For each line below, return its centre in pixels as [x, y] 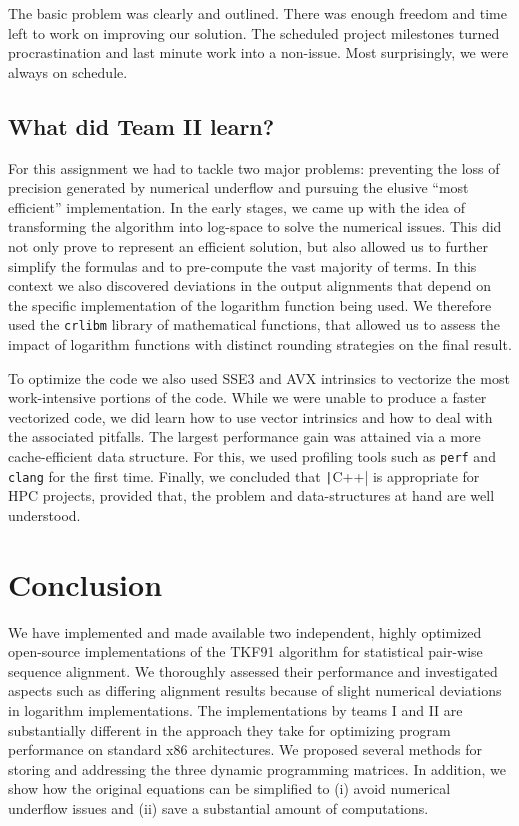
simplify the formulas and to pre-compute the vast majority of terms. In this [242, 265]
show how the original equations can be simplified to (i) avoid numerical [229, 788]
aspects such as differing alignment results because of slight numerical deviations [255, 690]
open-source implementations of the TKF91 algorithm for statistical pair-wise [245, 651]
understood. [44, 514]
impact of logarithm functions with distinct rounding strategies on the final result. [260, 343]
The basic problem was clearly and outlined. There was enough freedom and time [257, 13]
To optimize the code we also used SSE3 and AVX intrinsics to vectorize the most [259, 377]
